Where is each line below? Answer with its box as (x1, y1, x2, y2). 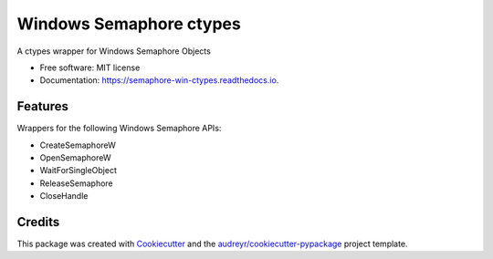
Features (16, 98, 68, 114)
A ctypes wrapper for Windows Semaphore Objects (16, 46, 212, 57)
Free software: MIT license (39, 62, 141, 73)
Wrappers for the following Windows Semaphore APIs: (16, 123, 222, 134)
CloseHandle (39, 191, 89, 202)
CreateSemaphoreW (39, 140, 116, 150)
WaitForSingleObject (39, 165, 118, 176)
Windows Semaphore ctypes (16, 14, 241, 34)
